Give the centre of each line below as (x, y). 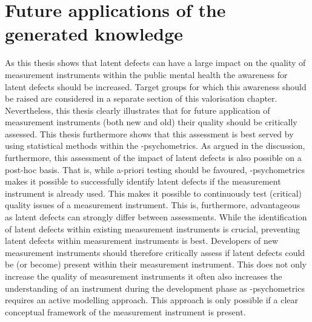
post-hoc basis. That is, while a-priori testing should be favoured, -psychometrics (155, 169)
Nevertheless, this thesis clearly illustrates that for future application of (138, 110)
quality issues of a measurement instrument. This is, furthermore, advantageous (153, 205)
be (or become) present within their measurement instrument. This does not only (156, 264)
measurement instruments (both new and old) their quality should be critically (151, 122)
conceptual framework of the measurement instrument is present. (125, 311)
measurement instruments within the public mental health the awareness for (146, 74)
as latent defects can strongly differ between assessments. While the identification (156, 217)
